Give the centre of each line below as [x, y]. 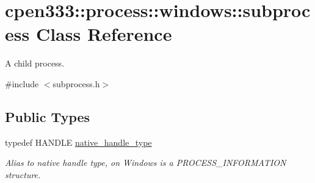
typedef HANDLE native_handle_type [78, 142]
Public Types [48, 116]
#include [22, 83]
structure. [23, 174]
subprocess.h [76, 83]
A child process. [35, 63]
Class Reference [104, 34]
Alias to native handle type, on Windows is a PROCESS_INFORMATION [146, 163]
